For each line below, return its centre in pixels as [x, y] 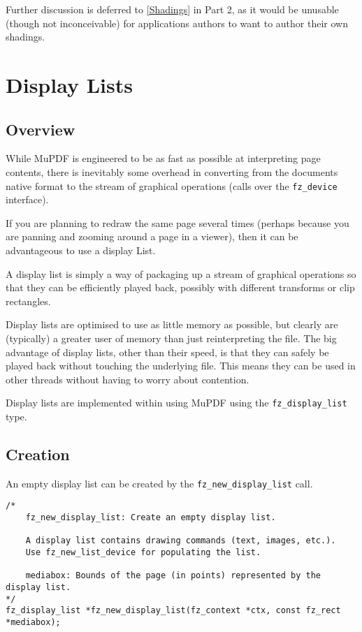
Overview [41, 129]
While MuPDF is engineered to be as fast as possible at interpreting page [163, 158]
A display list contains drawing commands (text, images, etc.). [181, 541]
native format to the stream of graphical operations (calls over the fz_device [172, 185]
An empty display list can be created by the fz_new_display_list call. [159, 483]
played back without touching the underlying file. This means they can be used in [181, 366]
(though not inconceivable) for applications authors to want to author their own [177, 23]
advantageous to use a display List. [81, 250]
